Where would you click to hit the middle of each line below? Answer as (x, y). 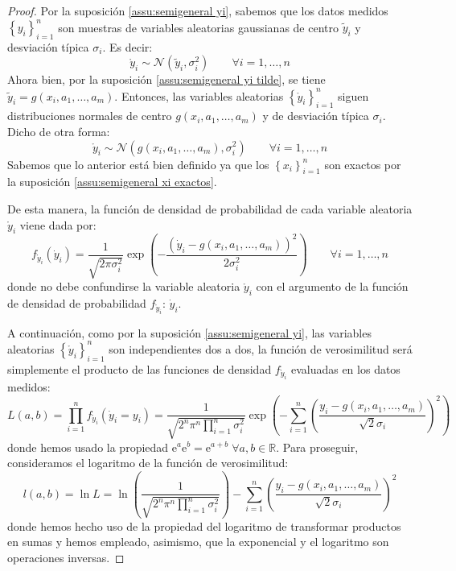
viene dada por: (58, 224)
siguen (353, 95)
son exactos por (363, 164)
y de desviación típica (316, 116)
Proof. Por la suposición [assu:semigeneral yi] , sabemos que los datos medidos (198, 10)
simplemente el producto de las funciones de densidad (140, 368)
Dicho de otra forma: (59, 131)
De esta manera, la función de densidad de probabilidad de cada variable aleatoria (210, 208)
